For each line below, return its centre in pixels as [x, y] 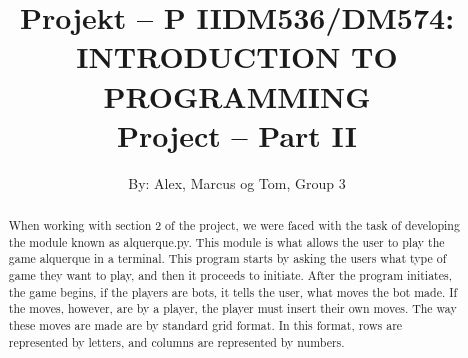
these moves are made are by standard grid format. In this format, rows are [205, 325]
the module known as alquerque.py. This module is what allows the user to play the [226, 241]
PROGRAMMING [237, 95]
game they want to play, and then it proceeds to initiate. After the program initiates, [230, 275]
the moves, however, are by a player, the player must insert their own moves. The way [232, 308]
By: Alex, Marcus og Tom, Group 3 [237, 182]
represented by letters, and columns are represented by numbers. [176, 341]
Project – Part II [237, 134]
